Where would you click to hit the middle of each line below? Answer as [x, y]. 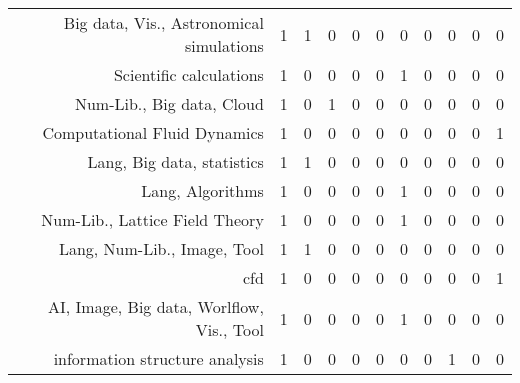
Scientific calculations [188, 74]
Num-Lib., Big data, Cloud [169, 103]
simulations [224, 45]
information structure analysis [158, 358]
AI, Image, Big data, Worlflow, [156, 306]
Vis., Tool [229, 329]
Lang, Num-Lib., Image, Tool [161, 248]
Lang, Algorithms [202, 190]
